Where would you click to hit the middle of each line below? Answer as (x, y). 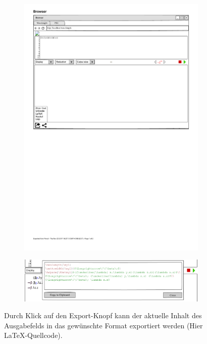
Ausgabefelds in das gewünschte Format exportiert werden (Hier (103, 325)
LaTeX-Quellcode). (33, 335)
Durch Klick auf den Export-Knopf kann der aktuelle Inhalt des (103, 315)
